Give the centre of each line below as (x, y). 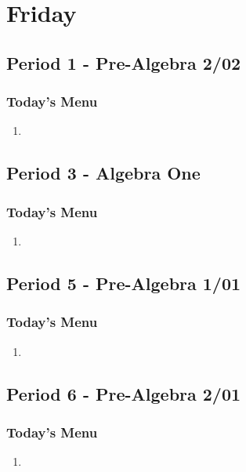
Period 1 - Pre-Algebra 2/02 (124, 62)
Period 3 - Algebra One (103, 173)
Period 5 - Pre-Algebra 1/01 (124, 283)
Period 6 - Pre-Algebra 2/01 (124, 393)
